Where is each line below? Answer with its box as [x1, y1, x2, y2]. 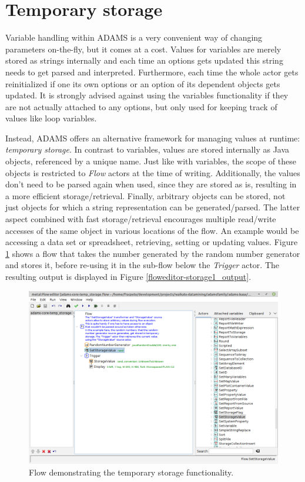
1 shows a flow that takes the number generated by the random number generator [5, 247, 300, 259]
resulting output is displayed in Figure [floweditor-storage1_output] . [5, 270, 252, 282]
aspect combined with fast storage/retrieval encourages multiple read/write [5, 213, 276, 225]
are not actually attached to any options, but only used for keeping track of [5, 100, 277, 113]
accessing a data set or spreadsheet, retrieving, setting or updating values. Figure [5, 236, 298, 248]
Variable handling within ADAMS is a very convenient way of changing [5, 31, 263, 44]
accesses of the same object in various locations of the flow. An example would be [5, 224, 299, 236]
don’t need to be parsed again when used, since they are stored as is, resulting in [5, 178, 297, 190]
